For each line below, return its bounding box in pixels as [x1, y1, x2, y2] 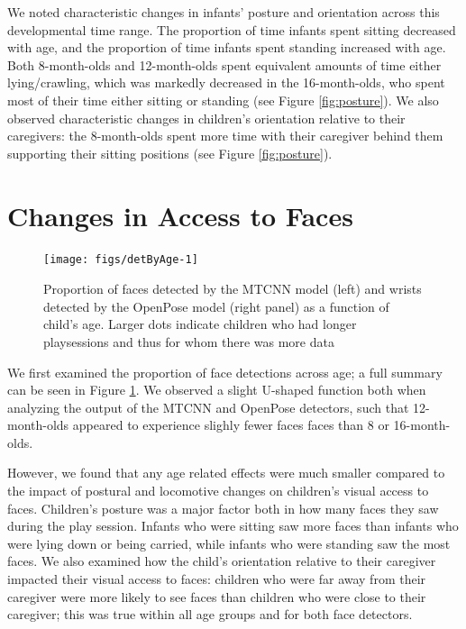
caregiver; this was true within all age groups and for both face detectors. [7, 605, 413, 624]
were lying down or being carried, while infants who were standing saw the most [7, 533, 451, 552]
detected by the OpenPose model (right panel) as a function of [43, 296, 389, 315]
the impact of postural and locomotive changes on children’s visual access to [7, 481, 429, 500]
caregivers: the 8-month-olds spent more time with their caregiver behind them [7, 126, 443, 145]
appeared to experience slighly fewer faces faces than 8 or [72, 415, 389, 434]
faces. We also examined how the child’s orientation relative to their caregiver [7, 552, 436, 570]
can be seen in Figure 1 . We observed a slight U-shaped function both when [7, 380, 426, 399]
